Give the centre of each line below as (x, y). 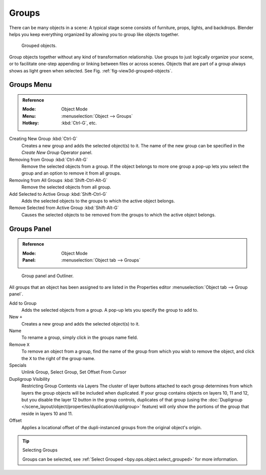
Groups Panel (30, 229)
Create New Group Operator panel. (57, 152)
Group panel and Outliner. (48, 276)
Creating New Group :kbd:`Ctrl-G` (43, 139)
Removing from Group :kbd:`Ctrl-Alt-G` (49, 159)
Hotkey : (31, 123)
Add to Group (23, 303)
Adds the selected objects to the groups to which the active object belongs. (98, 201)
